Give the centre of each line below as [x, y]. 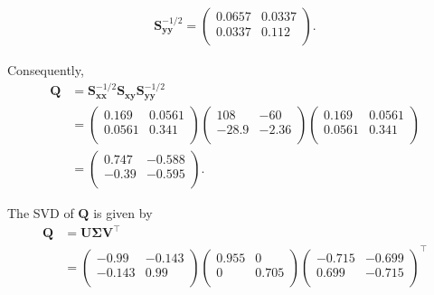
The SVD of [41, 212]
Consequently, [46, 70]
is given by [123, 212]
